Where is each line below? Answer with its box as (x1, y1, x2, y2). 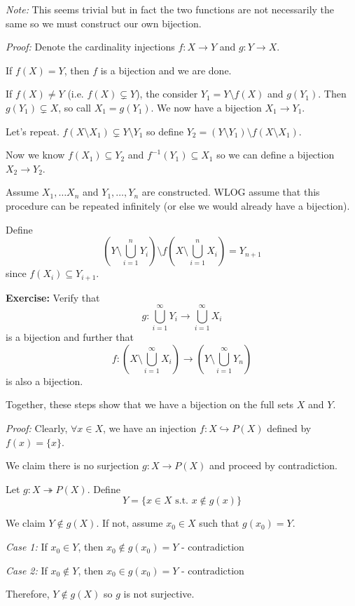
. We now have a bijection (151, 100, 262, 114)
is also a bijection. (6, 373, 83, 388)
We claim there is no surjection (6, 458, 139, 473)
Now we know (6, 147, 65, 162)
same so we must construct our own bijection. (6, 15, 202, 30)
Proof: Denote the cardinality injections (6, 39, 175, 54)
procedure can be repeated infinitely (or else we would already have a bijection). (6, 198, 350, 213)
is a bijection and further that (6, 330, 134, 344)
